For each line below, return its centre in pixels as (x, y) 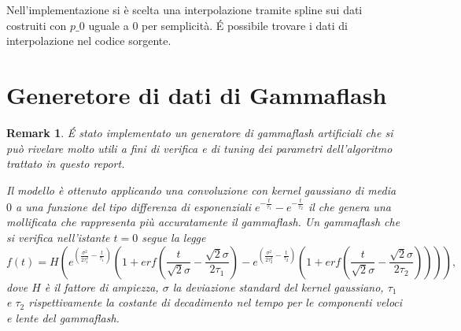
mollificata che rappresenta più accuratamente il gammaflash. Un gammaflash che (203, 222)
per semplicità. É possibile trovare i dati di (245, 25)
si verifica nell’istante (58, 237)
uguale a (109, 25)
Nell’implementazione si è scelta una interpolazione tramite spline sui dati (184, 9)
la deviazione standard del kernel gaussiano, (278, 286)
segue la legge (174, 237)
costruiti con (37, 25)
